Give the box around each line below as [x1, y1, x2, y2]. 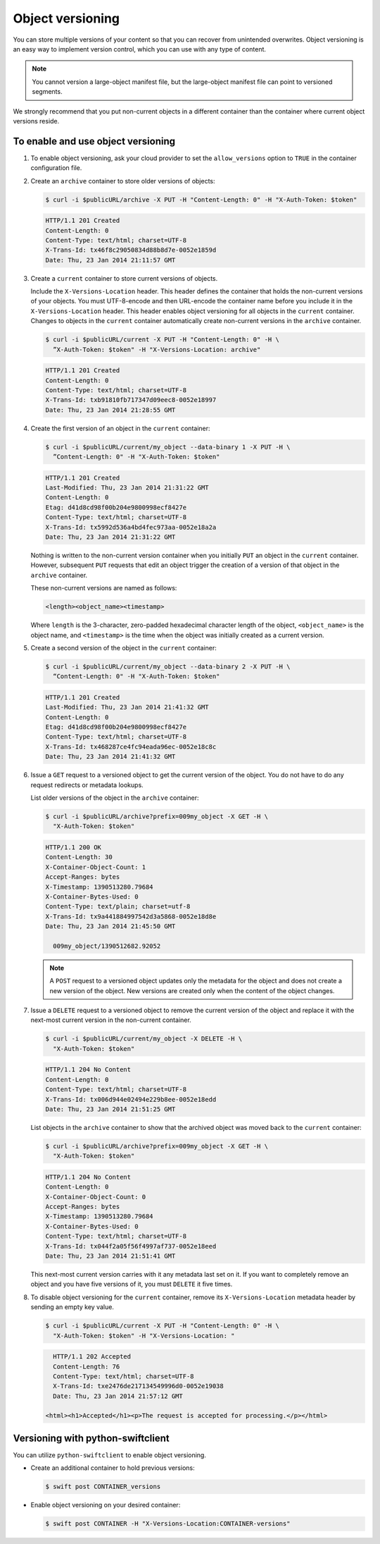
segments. [32, 87, 63, 96]
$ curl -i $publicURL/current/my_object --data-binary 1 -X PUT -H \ [45, 443, 291, 451]
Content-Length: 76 [53, 1362, 120, 1370]
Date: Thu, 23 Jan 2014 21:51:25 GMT [45, 1105, 176, 1113]
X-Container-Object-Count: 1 [45, 863, 146, 871]
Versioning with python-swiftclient [13, 1432, 170, 1444]
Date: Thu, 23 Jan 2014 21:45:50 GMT [45, 923, 176, 930]
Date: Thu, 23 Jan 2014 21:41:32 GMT [45, 753, 176, 761]
